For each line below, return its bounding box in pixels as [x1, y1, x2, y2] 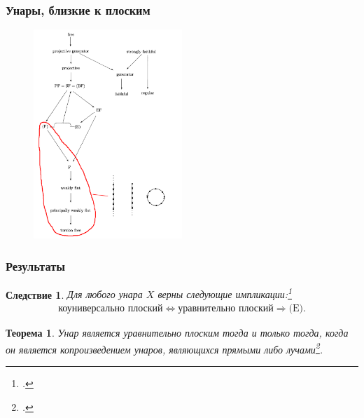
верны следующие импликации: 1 [157, 285, 292, 302]
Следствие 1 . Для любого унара [6, 287, 143, 302]
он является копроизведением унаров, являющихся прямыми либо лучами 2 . [6, 339, 323, 356]
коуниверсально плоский [58, 304, 163, 314]
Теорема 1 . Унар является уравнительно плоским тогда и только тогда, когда [6, 325, 349, 340]
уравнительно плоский [178, 304, 274, 314]
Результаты [6, 257, 66, 274]
